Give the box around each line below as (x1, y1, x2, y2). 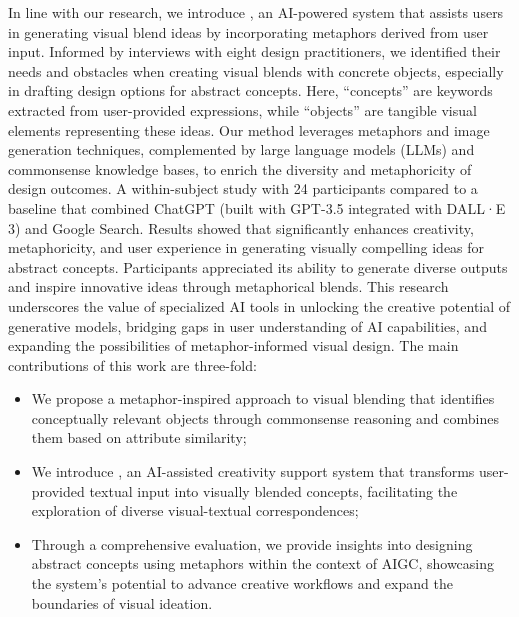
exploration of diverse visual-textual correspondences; (31, 500, 359, 521)
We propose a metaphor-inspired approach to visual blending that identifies (31, 388, 495, 409)
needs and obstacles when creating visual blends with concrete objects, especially (8, 60, 504, 81)
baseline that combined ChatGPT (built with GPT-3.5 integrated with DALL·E (8, 197, 506, 218)
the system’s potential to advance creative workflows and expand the (31, 573, 453, 594)
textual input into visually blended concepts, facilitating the (89, 480, 458, 501)
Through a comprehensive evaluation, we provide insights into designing (31, 533, 473, 554)
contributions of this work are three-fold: (8, 354, 257, 375)
